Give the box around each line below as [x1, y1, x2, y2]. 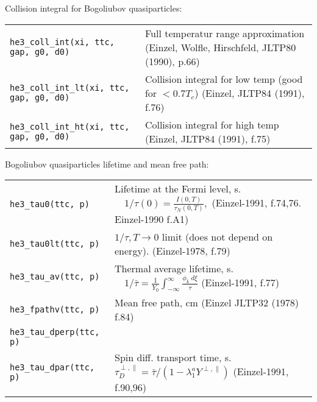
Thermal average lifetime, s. [115, 261, 233, 276]
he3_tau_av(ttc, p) [10, 271, 100, 281]
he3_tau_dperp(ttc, [10, 326, 100, 337]
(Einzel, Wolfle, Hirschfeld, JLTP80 [144, 40, 296, 54]
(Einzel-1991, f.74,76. [212, 196, 301, 210]
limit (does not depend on [162, 230, 273, 244]
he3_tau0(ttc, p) [10, 199, 90, 209]
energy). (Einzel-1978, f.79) [115, 244, 230, 258]
